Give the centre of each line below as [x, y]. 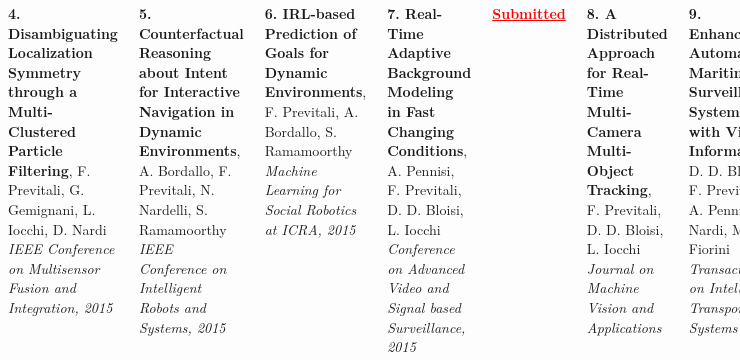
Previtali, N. [176, 189]
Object [610, 169]
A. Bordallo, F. [185, 169]
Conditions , [427, 150]
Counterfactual [191, 32]
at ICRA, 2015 [310, 228]
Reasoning [175, 52]
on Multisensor [54, 267]
